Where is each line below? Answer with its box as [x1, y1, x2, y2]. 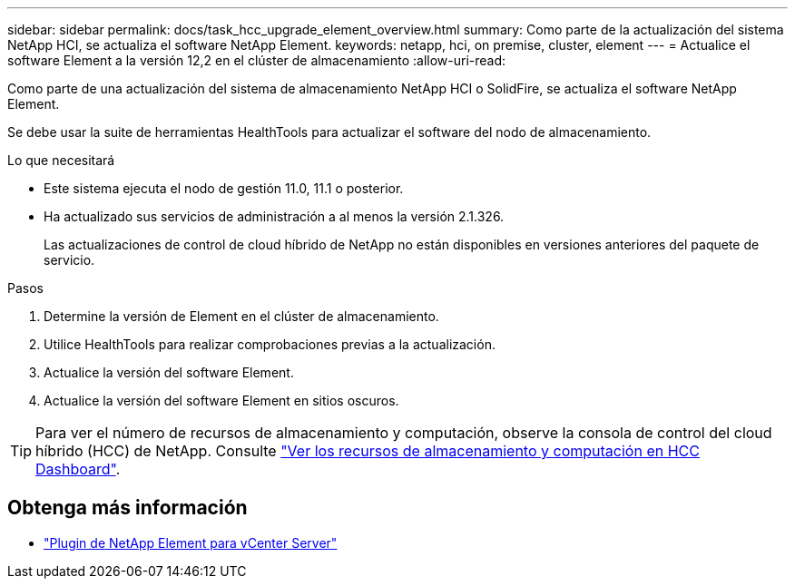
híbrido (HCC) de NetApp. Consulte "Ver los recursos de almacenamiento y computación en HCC [35, 442, 700, 460]
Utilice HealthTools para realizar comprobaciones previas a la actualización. [44, 337, 496, 352]
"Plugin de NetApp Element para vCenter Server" [44, 534, 338, 551]
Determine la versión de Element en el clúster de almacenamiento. [44, 308, 439, 324]
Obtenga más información [7, 496, 248, 520]
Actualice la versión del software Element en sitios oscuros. [44, 393, 399, 408]
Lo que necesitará [7, 152, 115, 168]
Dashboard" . [35, 460, 121, 478]
